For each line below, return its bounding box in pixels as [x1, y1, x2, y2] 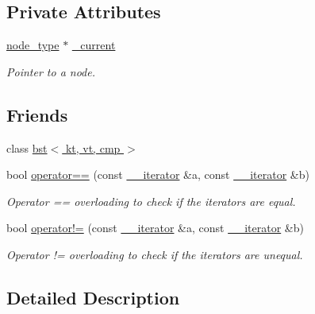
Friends [6, 102, 68, 126]
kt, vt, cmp [65, 139, 121, 156]
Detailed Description [6, 285, 180, 309]
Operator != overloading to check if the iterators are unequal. [6, 246, 303, 262]
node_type [6, 37, 60, 53]
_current [71, 37, 116, 53]
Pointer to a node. [6, 63, 95, 79]
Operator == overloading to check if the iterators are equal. [6, 192, 296, 209]
